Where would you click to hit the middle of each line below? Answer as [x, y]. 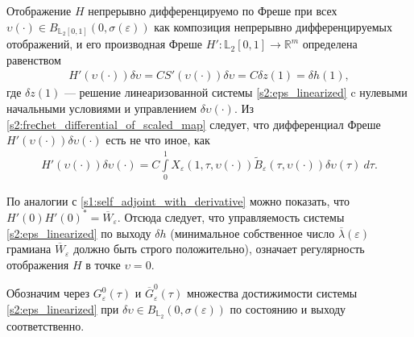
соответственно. [46, 325]
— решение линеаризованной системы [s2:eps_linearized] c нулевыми [236, 92]
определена [330, 44]
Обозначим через [48, 293]
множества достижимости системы [272, 293]
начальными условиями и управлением [102, 108]
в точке [103, 264]
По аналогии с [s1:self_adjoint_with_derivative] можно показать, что [178, 200]
